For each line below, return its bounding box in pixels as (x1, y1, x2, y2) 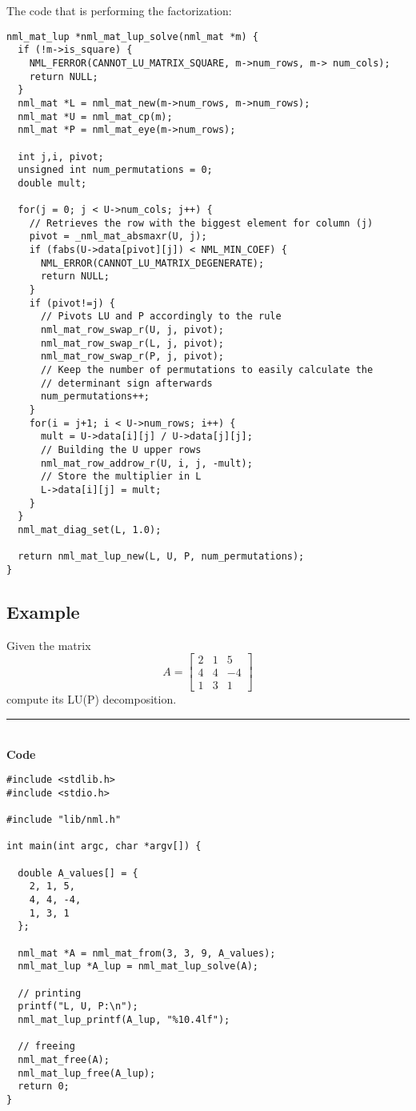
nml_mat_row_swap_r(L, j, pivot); (40, 337, 225, 349)
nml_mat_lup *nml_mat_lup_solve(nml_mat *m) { (6, 30, 258, 42)
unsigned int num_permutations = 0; (18, 164, 213, 176)
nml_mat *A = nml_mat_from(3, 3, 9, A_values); (18, 947, 276, 959)
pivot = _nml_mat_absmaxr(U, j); (29, 231, 207, 243)
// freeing (18, 1041, 75, 1053)
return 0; (18, 1081, 70, 1093)
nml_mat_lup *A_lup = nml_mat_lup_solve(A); (18, 961, 258, 973)
